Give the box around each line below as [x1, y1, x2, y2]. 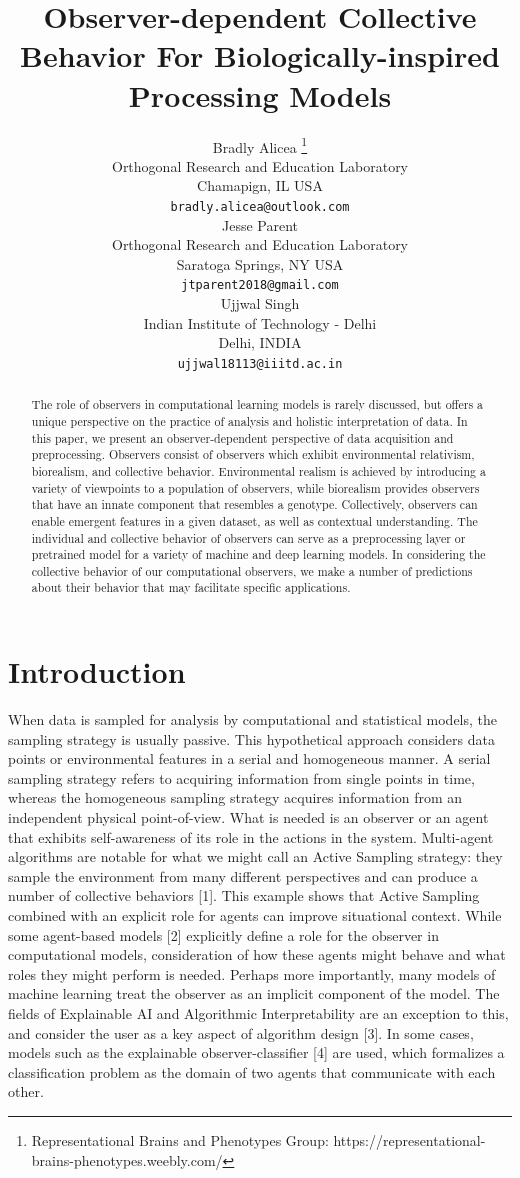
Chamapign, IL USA [197, 175, 323, 196]
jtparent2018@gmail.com [181, 278, 339, 293]
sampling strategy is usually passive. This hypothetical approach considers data [8, 728, 495, 749]
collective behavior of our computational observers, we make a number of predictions [31, 562, 473, 579]
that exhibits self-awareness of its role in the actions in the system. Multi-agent [8, 826, 494, 847]
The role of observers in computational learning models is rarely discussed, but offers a [31, 396, 484, 413]
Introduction [8, 651, 186, 692]
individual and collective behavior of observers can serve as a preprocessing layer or [31, 529, 466, 546]
